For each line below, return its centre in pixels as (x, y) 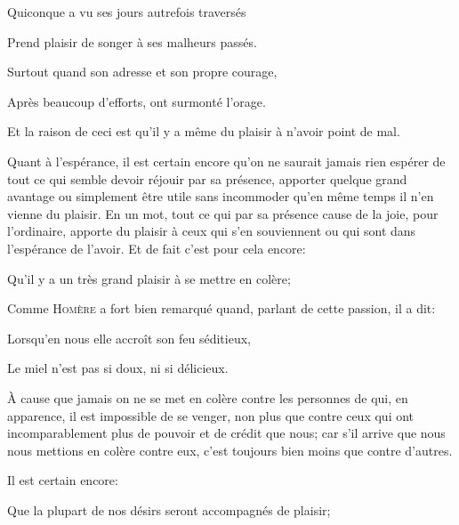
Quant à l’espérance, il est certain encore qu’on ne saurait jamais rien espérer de (226, 161)
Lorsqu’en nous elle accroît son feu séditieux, (129, 338)
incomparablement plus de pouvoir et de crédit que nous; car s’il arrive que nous (226, 433)
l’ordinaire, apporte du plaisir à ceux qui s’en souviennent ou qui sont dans (212, 231)
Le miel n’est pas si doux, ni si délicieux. (118, 368)
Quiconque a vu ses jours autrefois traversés (127, 12)
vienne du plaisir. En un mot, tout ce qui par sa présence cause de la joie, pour (223, 213)
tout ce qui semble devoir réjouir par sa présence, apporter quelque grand (207, 178)
